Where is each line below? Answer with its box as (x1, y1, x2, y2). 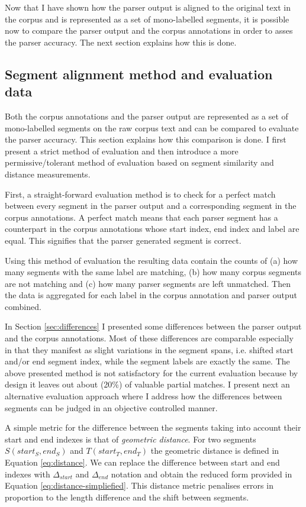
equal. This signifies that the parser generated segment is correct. (5, 234, 241, 246)
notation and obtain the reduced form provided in (111, 467, 292, 480)
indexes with (5, 467, 50, 480)
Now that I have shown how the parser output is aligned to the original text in (5, 1, 291, 13)
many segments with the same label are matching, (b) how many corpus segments (5, 266, 301, 278)
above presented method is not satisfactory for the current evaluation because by (5, 366, 298, 379)
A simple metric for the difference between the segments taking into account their (5, 421, 301, 434)
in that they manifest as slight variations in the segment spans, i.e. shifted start (5, 343, 294, 356)
